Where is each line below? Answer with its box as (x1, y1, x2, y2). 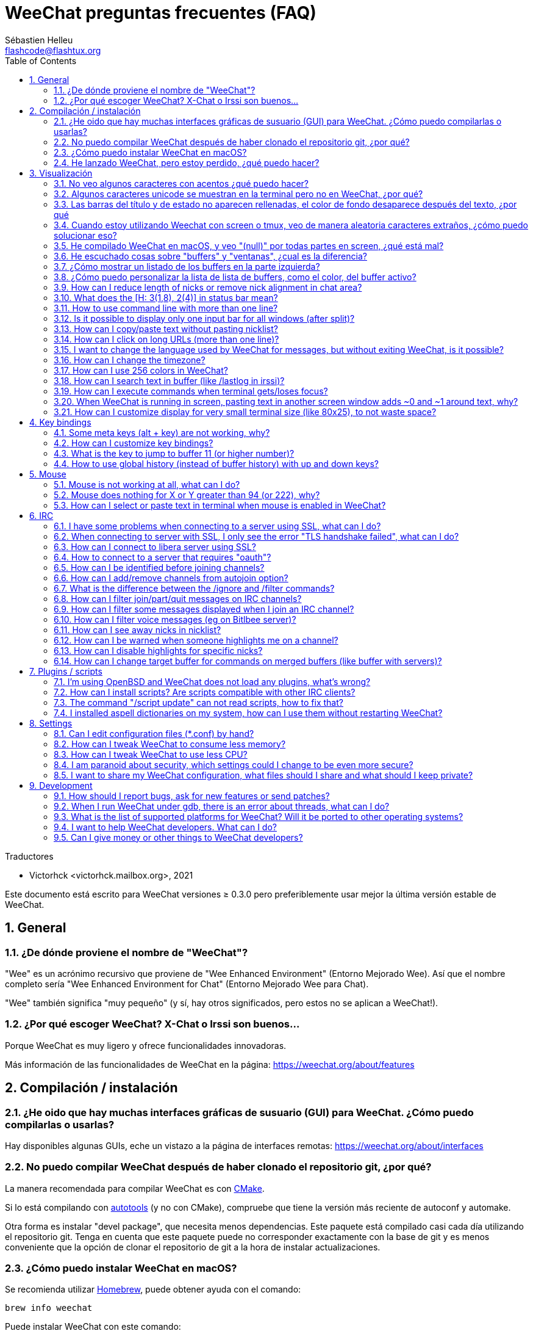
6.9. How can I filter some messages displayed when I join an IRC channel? (54, 603, 354, 614)
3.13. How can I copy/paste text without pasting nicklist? (54, 323, 278, 334)
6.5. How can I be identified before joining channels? (54, 562, 265, 573)
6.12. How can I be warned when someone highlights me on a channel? (54, 634, 338, 645)
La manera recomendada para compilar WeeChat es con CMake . (5, 1183, 265, 1194)
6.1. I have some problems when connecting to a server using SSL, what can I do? (54, 520, 381, 531)
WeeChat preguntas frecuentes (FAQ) (5, 2, 317, 23)
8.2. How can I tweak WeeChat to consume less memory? (54, 738, 286, 749)
